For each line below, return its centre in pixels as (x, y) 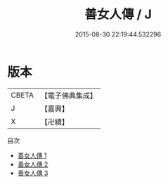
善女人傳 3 (33, 173)
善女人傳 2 (33, 164)
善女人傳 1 (32, 155)
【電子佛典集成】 (69, 96)
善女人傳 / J (118, 14)
